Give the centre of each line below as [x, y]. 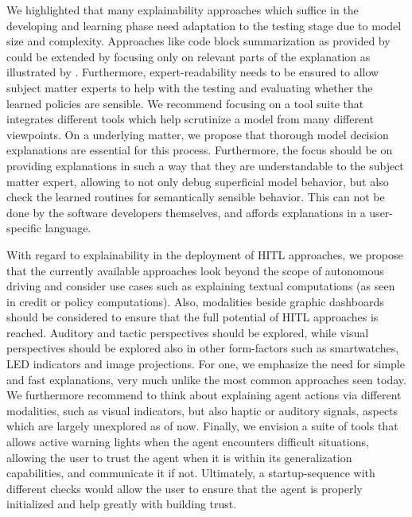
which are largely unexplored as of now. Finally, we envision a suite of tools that [202, 426]
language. [68, 228]
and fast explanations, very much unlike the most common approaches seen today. [206, 379]
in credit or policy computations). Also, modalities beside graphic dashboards [195, 301]
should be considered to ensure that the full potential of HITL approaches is [192, 317]
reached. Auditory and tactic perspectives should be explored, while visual [188, 332]
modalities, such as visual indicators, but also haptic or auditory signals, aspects [202, 410]
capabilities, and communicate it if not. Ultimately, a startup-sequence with [191, 473]
